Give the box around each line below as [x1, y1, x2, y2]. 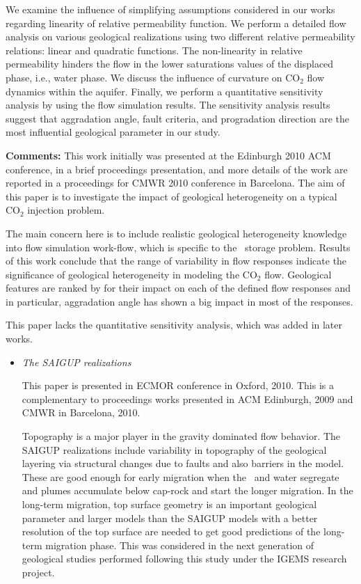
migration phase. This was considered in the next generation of [45, 537, 314, 552]
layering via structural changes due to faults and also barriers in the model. [22, 456, 344, 471]
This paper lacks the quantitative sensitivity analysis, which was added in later [6, 317, 343, 332]
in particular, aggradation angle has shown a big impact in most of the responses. [6, 294, 353, 308]
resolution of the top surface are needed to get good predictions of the [22, 524, 321, 539]
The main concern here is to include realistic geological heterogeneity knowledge [6, 226, 347, 240]
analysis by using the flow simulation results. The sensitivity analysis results [6, 97, 330, 112]
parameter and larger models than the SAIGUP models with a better [22, 510, 318, 525]
